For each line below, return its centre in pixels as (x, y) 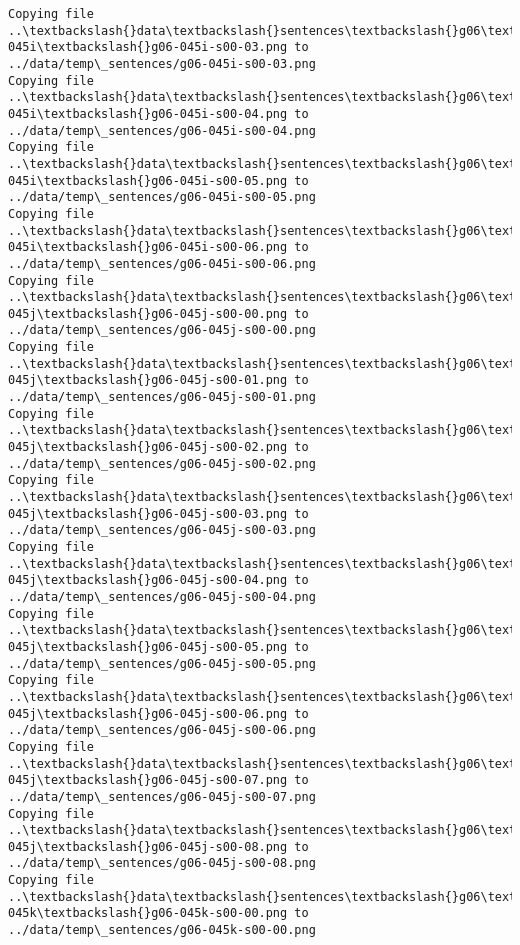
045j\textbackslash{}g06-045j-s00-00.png (148, 313)
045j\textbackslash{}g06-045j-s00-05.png (148, 646)
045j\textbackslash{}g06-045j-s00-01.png (148, 380)
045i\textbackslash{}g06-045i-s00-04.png (148, 113)
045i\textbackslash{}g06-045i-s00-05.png (148, 180)
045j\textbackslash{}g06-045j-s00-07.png (148, 780)
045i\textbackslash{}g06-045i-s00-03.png (148, 47)
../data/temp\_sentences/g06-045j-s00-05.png (162, 663)
